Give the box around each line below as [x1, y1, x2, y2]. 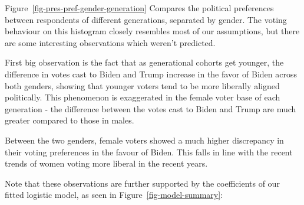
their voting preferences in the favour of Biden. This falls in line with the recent [5, 145, 293, 158]
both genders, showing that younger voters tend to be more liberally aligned [5, 79, 280, 92]
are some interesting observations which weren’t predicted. [5, 36, 216, 48]
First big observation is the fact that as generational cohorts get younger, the [5, 56, 284, 69]
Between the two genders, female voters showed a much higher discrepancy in [5, 134, 284, 146]
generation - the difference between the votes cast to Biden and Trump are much [5, 102, 296, 115]
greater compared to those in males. [5, 114, 134, 126]
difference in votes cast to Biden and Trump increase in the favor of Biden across [5, 67, 297, 80]
